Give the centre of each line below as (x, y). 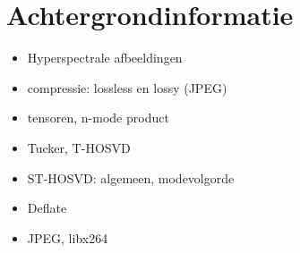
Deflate (47, 208)
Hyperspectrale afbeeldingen (105, 58)
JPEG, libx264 (68, 237)
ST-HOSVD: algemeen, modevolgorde (131, 177)
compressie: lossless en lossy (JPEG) (127, 87)
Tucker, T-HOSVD (79, 147)
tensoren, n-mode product (98, 118)
